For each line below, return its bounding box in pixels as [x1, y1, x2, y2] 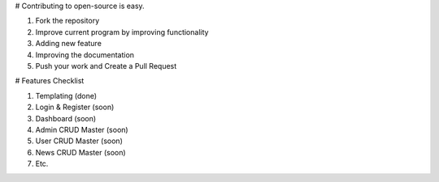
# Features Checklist [15, 76, 85, 86]
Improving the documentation [35, 49, 134, 60]
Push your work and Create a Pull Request [35, 61, 177, 70]
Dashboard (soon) [35, 113, 97, 123]
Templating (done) [35, 91, 98, 100]
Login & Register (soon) [35, 102, 115, 112]
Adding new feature [35, 39, 102, 49]
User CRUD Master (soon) [35, 136, 124, 146]
